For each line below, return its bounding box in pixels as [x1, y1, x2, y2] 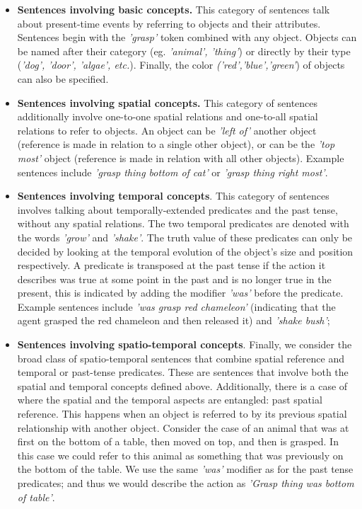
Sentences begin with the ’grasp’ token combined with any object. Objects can [17, 30, 357, 45]
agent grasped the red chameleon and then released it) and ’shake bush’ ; [17, 313, 330, 328]
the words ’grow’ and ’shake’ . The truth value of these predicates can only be [17, 229, 353, 244]
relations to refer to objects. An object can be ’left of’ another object [17, 122, 317, 137]
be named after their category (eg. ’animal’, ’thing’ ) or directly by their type [17, 43, 351, 58]
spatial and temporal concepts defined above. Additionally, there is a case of [17, 378, 348, 393]
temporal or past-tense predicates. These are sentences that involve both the [17, 365, 349, 379]
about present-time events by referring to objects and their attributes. [17, 16, 321, 30]
